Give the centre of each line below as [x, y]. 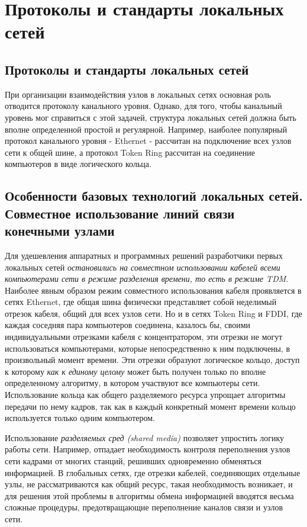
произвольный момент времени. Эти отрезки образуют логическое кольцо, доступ [152, 360]
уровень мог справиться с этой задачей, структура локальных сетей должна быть [151, 117]
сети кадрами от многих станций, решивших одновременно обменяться [133, 461]
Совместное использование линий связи [120, 213]
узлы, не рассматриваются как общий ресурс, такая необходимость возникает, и [149, 484]
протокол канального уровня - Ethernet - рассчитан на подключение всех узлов [148, 141]
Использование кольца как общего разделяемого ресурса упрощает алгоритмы [145, 395]
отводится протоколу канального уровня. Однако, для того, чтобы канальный [143, 106]
